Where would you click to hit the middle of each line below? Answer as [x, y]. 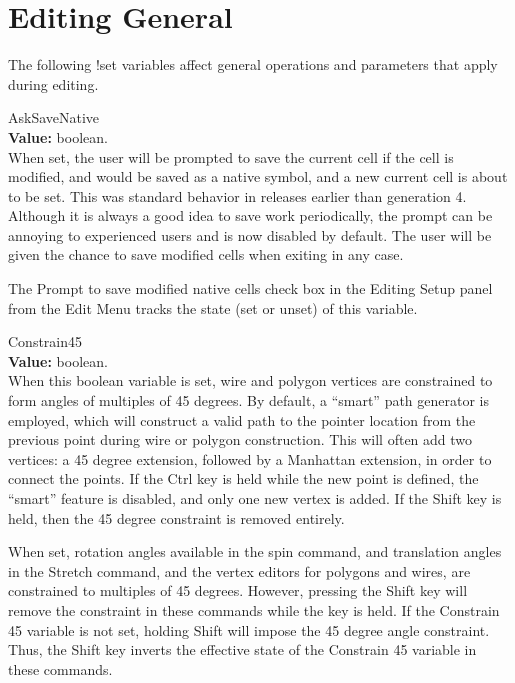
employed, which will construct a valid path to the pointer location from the [242, 419]
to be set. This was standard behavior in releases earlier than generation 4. [237, 195]
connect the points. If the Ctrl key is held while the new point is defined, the [243, 478]
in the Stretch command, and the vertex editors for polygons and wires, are [239, 570]
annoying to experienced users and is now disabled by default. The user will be [250, 234]
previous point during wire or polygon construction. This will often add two [240, 439]
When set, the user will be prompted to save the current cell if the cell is [231, 156]
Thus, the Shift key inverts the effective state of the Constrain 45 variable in [242, 649]
